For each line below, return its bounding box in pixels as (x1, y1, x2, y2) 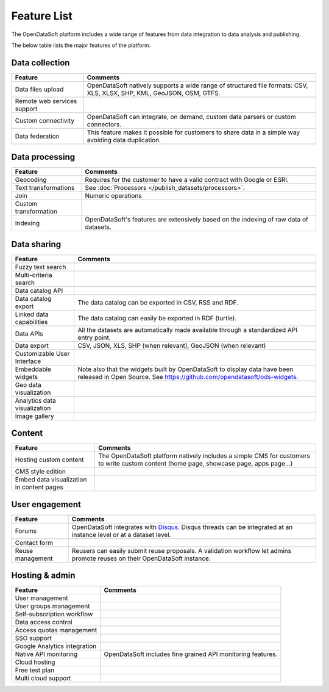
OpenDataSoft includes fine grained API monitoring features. (104, 650, 278, 658)
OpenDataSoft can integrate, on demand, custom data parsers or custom (87, 112, 296, 121)
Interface (15, 357, 41, 366)
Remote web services (15, 96, 77, 105)
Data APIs (15, 330, 44, 338)
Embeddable (15, 365, 52, 373)
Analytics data (15, 396, 56, 405)
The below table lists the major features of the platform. (11, 41, 151, 49)
